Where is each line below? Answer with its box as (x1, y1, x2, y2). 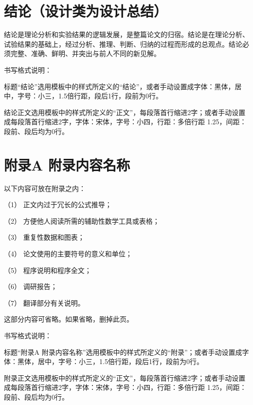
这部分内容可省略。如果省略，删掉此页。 (4, 314, 133, 324)
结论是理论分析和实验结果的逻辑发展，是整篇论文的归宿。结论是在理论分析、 (4, 29, 249, 39)
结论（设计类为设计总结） (4, 1, 168, 21)
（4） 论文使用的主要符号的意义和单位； (4, 248, 132, 258)
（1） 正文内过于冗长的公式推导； (4, 199, 112, 210)
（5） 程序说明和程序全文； (4, 265, 91, 275)
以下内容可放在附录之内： (4, 183, 86, 193)
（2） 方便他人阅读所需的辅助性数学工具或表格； (4, 215, 160, 226)
